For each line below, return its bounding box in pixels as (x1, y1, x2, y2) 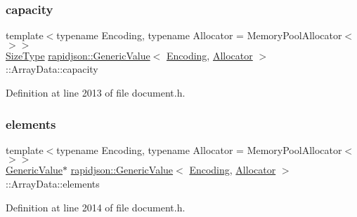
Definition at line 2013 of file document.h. (6, 85, 186, 99)
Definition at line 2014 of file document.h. (6, 199, 186, 214)
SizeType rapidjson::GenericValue (6, 48, 150, 62)
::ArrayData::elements (6, 176, 100, 190)
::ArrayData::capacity (6, 62, 98, 76)
